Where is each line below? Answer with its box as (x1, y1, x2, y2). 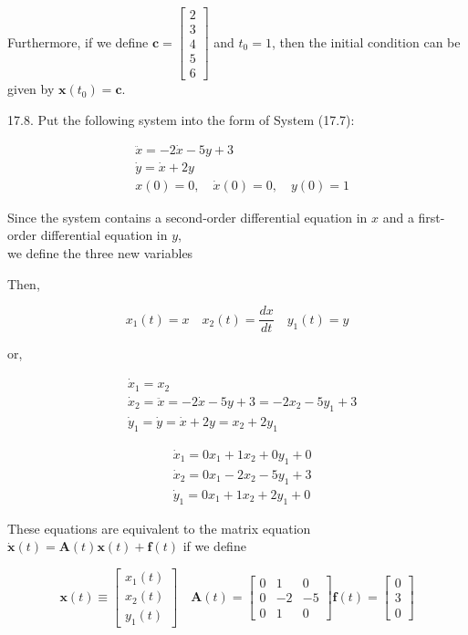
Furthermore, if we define (7, 32, 149, 51)
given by (7, 79, 55, 99)
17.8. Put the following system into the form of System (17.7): (7, 109, 355, 129)
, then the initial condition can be (271, 32, 461, 51)
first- (418, 207, 445, 226)
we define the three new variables (7, 244, 193, 263)
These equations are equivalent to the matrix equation (7, 518, 311, 537)
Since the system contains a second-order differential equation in (7, 207, 368, 226)
